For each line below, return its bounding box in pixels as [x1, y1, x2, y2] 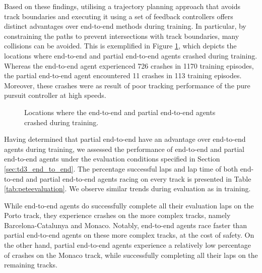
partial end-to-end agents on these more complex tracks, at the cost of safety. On [4, 230, 254, 240]
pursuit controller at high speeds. [4, 90, 106, 100]
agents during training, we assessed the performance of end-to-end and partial [4, 143, 244, 154]
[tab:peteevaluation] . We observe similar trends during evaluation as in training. [4, 183, 251, 194]
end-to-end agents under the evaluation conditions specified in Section [4, 153, 220, 164]
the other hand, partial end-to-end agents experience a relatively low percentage [4, 240, 251, 250]
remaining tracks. [4, 259, 57, 270]
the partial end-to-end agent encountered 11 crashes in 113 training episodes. [4, 70, 242, 81]
